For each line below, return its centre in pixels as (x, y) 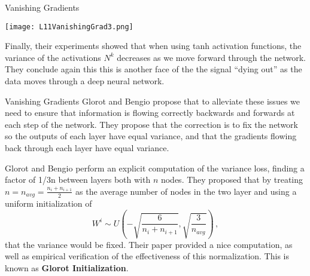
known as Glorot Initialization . (67, 267)
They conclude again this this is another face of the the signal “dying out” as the (154, 69)
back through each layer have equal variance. (87, 148)
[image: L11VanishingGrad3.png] (69, 27)
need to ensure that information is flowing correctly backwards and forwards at (150, 113)
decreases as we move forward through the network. (211, 57)
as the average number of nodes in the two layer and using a (186, 191)
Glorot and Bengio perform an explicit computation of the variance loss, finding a (155, 168)
